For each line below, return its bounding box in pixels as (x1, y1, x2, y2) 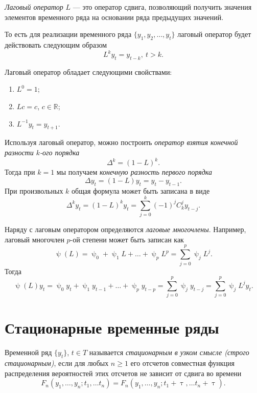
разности (5, 147, 34, 158)
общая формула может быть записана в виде (72, 185, 210, 196)
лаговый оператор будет (177, 29, 251, 39)
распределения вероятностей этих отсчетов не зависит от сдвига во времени (5, 367, 242, 378)
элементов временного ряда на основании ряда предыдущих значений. (5, 11, 224, 22)
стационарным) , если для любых (5, 358, 109, 368)
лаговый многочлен (5, 234, 64, 244)
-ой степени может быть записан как (70, 234, 184, 244)
